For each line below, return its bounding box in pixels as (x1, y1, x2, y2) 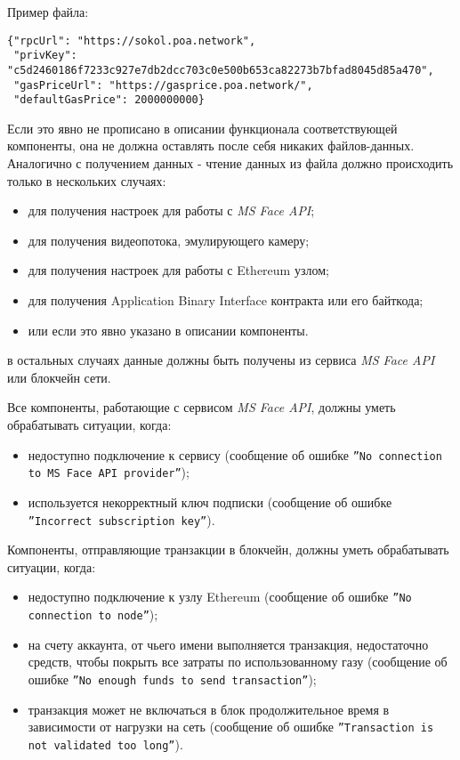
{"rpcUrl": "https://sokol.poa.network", (7, 34, 256, 47)
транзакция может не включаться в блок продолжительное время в (28, 699, 390, 718)
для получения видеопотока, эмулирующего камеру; (28, 230, 310, 249)
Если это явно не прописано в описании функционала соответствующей (7, 118, 398, 137)
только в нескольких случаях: (7, 171, 166, 190)
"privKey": (13, 49, 77, 62)
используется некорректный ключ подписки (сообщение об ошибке (28, 492, 392, 511)
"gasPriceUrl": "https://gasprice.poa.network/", (13, 78, 313, 92)
